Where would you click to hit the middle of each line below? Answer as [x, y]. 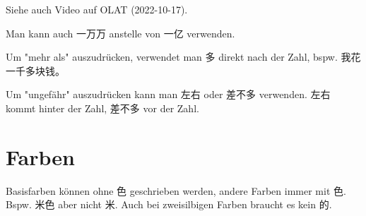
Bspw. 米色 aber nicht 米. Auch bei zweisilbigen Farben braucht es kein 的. [169, 204]
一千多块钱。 [35, 70]
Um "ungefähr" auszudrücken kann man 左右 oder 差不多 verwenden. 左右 [168, 94]
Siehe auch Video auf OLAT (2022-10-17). [97, 9]
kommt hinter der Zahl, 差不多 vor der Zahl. [102, 108]
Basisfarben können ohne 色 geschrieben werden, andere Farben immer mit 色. [176, 190]
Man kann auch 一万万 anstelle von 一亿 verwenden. [120, 33]
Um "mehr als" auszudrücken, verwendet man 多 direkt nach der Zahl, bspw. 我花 [183, 57]
